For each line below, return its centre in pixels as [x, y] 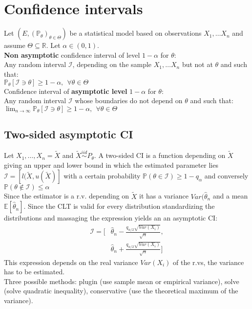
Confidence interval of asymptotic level [66, 91]
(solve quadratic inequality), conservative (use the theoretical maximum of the [121, 291]
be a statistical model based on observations [136, 33]
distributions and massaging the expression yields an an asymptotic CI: [111, 218]
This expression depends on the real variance [71, 262]
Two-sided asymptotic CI [69, 134]
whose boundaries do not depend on [129, 100]
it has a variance [164, 196]
